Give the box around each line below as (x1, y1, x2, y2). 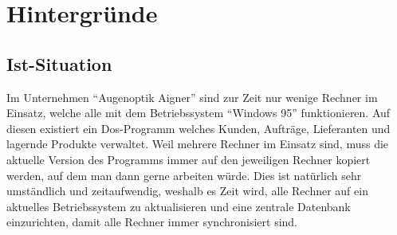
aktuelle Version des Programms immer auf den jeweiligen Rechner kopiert (6, 151, 371, 167)
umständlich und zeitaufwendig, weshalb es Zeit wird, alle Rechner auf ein (6, 182, 368, 199)
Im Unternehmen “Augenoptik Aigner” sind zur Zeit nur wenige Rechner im (6, 88, 378, 105)
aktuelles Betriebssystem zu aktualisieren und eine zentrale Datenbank (6, 198, 351, 214)
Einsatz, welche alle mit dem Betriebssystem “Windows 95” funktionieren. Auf (6, 104, 391, 121)
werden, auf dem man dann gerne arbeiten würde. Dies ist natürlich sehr (6, 166, 362, 183)
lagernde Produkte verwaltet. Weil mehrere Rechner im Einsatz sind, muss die (6, 135, 389, 152)
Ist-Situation (6, 51, 112, 76)
